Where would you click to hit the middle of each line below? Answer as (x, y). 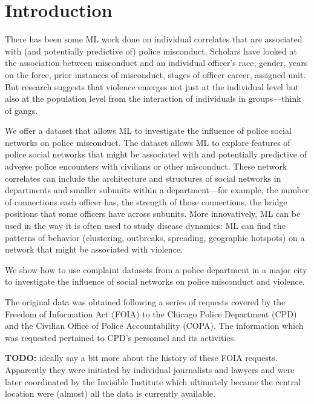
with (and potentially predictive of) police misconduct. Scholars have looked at (151, 51)
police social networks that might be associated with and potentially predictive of (156, 154)
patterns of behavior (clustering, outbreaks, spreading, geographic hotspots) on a (155, 237)
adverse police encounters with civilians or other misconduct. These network (146, 166)
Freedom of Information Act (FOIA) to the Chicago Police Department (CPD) (151, 313)
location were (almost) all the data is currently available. (110, 393)
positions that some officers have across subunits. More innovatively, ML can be (153, 214)
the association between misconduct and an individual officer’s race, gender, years (156, 63)
